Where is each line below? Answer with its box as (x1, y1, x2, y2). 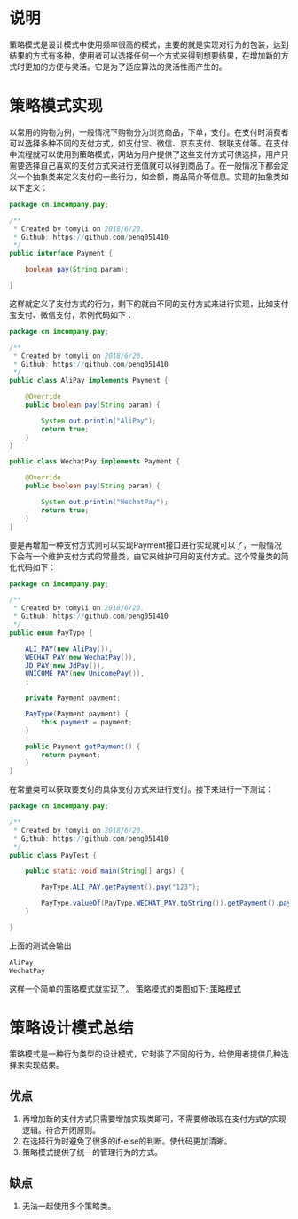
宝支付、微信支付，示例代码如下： (9, 309, 134, 320)
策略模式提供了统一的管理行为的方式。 (21, 1147, 162, 1158)
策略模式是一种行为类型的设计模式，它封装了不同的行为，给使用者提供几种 (9, 1049, 281, 1059)
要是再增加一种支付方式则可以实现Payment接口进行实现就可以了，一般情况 (9, 539, 282, 550)
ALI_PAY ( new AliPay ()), (25, 645, 114, 653)
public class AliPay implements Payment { (9, 376, 169, 385)
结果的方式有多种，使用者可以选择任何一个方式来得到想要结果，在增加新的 (9, 50, 281, 60)
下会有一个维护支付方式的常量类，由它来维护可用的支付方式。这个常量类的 (9, 550, 281, 561)
